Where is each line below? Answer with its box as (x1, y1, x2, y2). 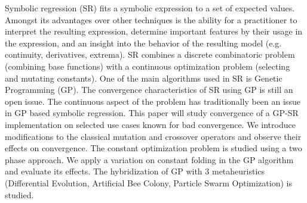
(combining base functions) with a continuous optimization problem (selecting (5, 60, 290, 72)
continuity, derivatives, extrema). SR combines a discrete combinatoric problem (5, 48, 295, 61)
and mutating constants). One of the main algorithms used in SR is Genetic (5, 71, 283, 84)
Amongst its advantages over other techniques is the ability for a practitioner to (5, 13, 297, 26)
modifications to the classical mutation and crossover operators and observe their (5, 130, 302, 142)
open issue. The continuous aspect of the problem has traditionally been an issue (5, 95, 300, 107)
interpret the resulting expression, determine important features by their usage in (5, 25, 303, 38)
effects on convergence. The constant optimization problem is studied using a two (5, 142, 302, 154)
